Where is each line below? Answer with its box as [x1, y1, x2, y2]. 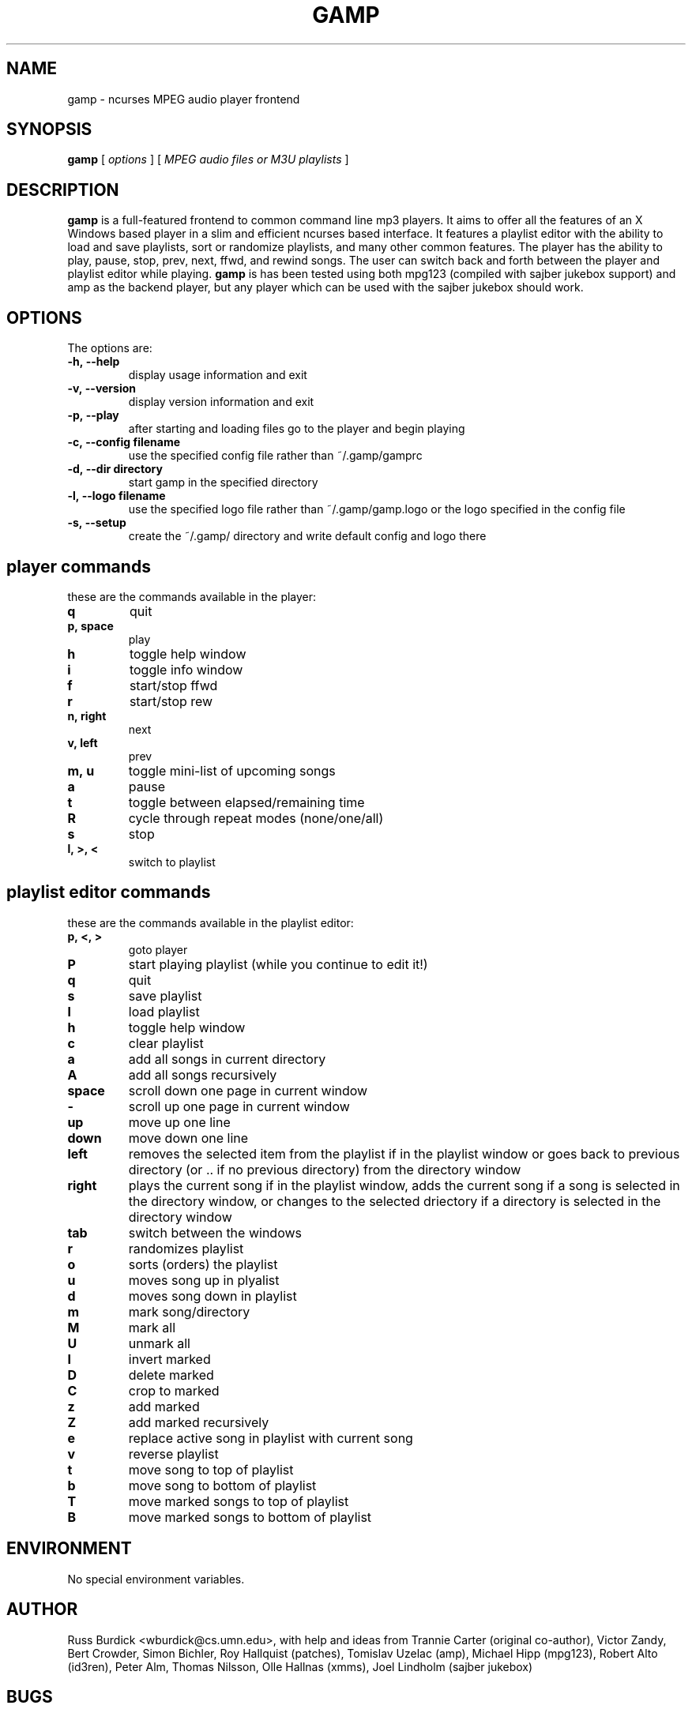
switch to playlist [128, 854, 216, 869]
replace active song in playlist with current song [128, 1429, 413, 1446]
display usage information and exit [128, 368, 307, 382]
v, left [67, 735, 98, 749]
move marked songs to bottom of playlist [128, 1508, 372, 1525]
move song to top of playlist [128, 1461, 294, 1478]
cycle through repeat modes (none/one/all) [128, 809, 384, 826]
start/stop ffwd [129, 677, 218, 693]
